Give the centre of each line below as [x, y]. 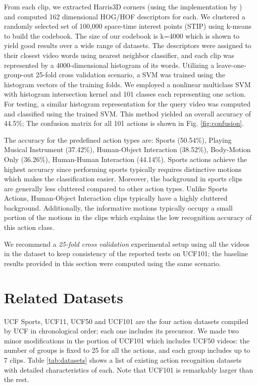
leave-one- [231, 65]
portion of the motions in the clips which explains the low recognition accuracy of [128, 217]
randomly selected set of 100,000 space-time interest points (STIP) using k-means [128, 26]
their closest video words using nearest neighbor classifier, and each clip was [119, 55]
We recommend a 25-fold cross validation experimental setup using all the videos [127, 244]
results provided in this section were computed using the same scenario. [113, 263]
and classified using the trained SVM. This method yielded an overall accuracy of [128, 113]
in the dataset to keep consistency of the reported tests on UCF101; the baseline [126, 253]
